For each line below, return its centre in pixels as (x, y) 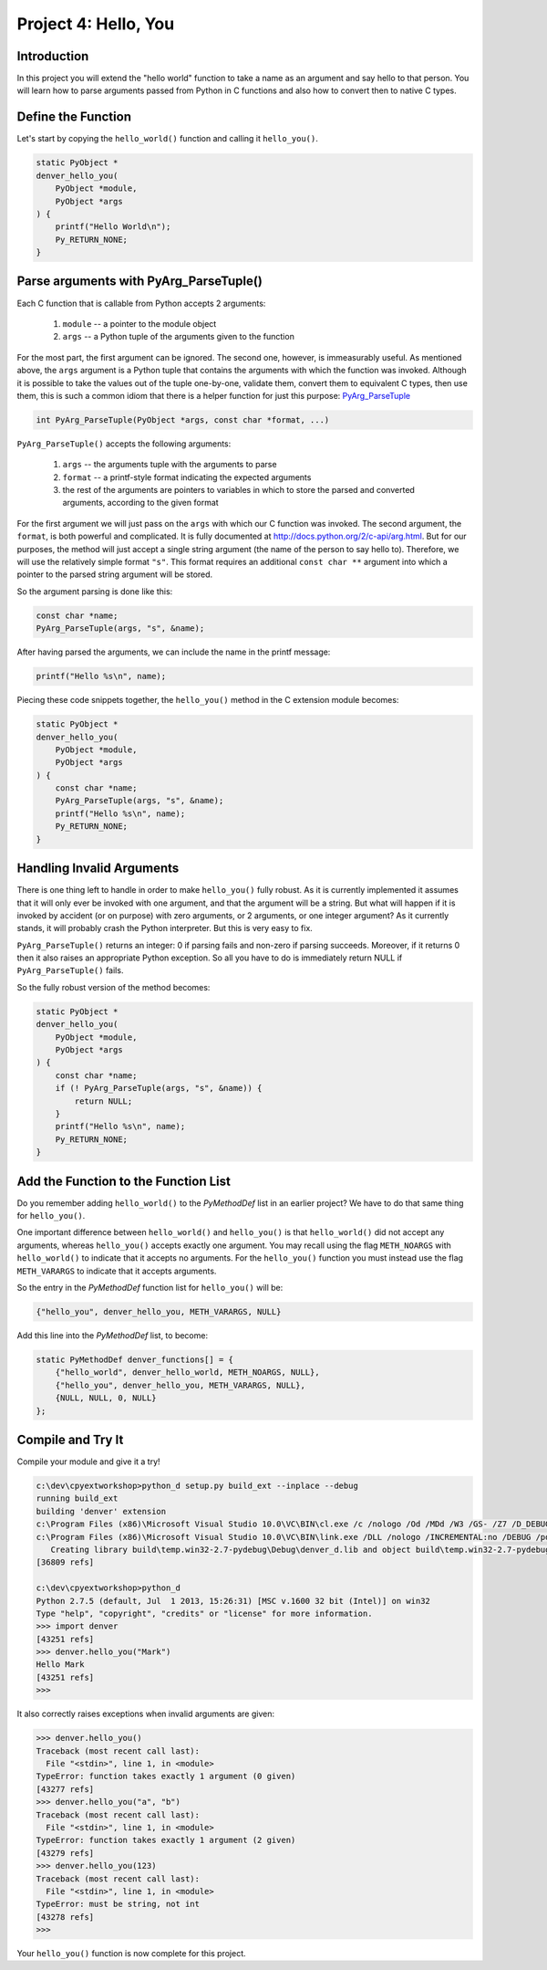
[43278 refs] (65, 1917)
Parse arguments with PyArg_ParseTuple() (140, 282)
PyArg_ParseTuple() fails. (70, 970)
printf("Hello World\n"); (113, 227)
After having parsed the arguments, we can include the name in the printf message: (174, 652)
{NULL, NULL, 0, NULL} (106, 1398)
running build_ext (77, 1498)
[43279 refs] (65, 1853)
